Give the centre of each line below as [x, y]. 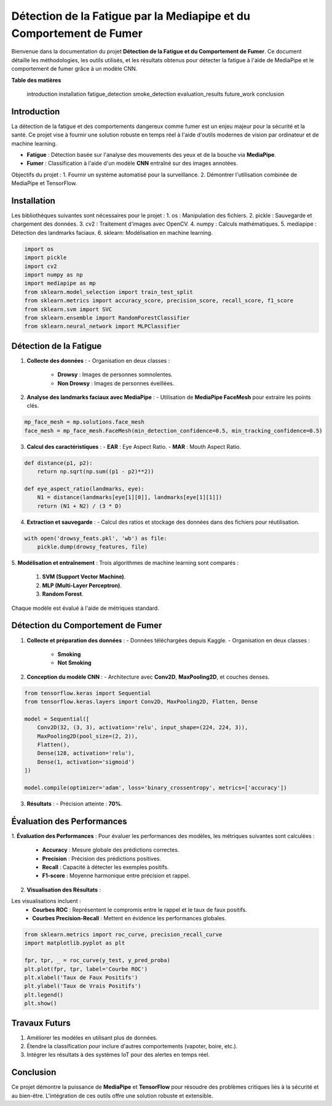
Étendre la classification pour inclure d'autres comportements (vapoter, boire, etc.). [132, 1046]
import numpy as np [53, 275]
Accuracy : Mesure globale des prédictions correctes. [111, 850]
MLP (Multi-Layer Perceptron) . [82, 585]
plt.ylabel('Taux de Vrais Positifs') [83, 986]
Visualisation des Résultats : [64, 890]
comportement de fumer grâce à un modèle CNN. [74, 69]
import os [39, 249]
